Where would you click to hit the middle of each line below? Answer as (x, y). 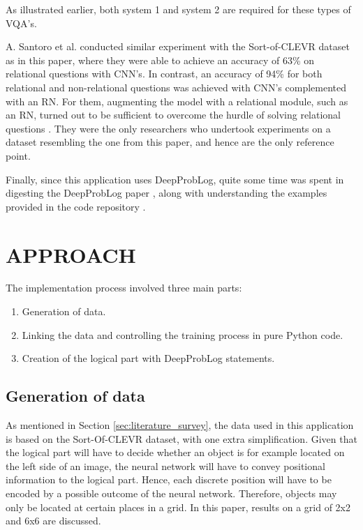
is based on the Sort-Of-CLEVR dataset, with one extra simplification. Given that (181, 438)
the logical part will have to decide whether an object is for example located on (175, 452)
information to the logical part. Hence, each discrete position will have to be (169, 479)
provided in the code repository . (76, 206)
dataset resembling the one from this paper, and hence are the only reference (170, 142)
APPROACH (71, 254)
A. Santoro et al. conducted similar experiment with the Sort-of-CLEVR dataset (178, 46)
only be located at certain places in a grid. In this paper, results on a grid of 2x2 (178, 507)
